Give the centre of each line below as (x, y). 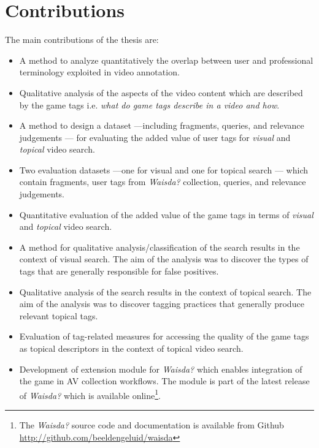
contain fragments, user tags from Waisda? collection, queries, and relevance (163, 182)
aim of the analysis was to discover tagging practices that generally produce (162, 304)
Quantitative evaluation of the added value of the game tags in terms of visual (166, 214)
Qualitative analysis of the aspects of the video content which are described (161, 92)
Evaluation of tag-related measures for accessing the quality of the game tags (164, 336)
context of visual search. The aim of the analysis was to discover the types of (164, 259)
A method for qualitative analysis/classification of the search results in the (159, 247)
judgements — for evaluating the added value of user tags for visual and (155, 137)
